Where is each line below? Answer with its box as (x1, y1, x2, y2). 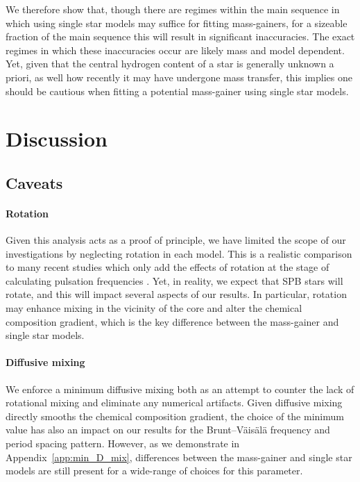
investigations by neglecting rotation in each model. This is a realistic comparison (6, 246, 352, 260)
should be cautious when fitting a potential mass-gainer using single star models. (6, 83, 349, 98)
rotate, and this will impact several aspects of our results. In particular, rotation (6, 287, 347, 301)
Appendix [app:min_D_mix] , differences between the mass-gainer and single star (6, 449, 352, 464)
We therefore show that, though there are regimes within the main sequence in (6, 2, 340, 16)
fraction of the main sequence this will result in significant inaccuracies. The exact (6, 29, 355, 44)
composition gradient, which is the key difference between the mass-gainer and (6, 314, 339, 329)
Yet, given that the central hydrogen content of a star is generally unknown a (6, 56, 334, 71)
